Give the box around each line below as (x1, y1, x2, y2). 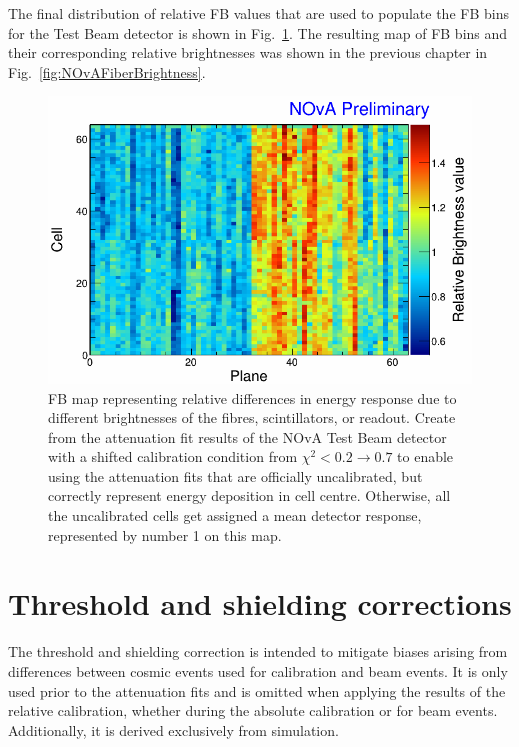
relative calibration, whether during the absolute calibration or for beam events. (8, 700, 498, 721)
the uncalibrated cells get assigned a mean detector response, (48, 505, 422, 526)
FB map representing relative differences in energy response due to (48, 387, 457, 408)
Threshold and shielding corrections (8, 583, 512, 624)
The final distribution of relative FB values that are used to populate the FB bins (8, 3, 509, 23)
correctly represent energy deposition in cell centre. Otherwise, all (48, 485, 451, 506)
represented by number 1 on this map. (48, 524, 282, 545)
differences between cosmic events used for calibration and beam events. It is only (8, 660, 508, 681)
